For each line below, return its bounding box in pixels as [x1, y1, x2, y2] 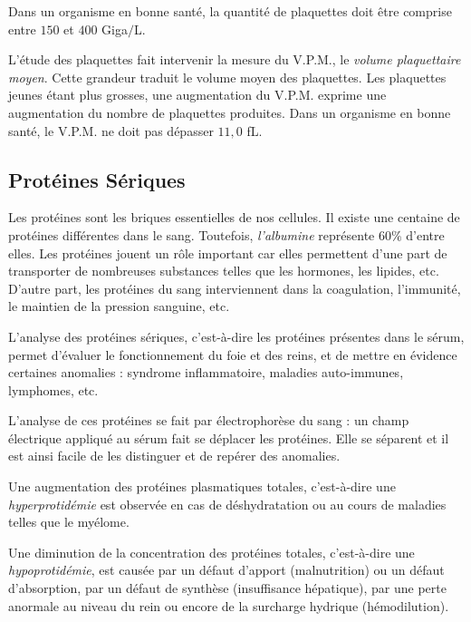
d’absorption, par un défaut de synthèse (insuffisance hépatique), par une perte [8, 578, 447, 598]
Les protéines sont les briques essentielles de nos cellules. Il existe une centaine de [8, 208, 460, 227]
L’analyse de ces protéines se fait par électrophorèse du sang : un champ [8, 411, 409, 430]
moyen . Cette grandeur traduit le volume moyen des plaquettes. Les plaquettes [8, 67, 447, 86]
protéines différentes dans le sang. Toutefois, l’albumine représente [8, 225, 375, 244]
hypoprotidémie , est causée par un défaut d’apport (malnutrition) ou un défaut [8, 560, 445, 579]
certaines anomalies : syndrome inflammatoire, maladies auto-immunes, [8, 363, 404, 382]
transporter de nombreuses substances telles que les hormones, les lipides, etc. [8, 261, 439, 280]
